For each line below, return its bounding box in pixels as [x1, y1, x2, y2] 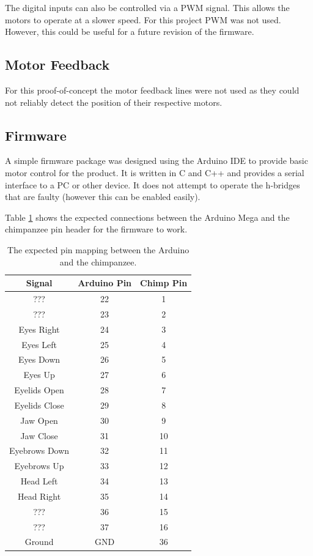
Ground [24, 535, 54, 548]
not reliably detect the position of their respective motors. [5, 95, 223, 108]
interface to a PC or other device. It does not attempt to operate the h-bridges [5, 178, 300, 191]
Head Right [17, 489, 61, 502]
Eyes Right [18, 322, 60, 335]
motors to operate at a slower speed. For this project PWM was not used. [5, 13, 281, 26]
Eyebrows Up [14, 459, 64, 472]
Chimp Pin [140, 276, 188, 289]
